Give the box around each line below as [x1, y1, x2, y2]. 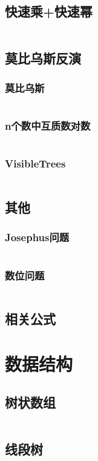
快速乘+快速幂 [5, 2, 93, 21]
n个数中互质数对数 [5, 118, 91, 133]
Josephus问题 [5, 230, 70, 245]
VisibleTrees [5, 156, 66, 171]
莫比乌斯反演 [5, 48, 81, 67]
